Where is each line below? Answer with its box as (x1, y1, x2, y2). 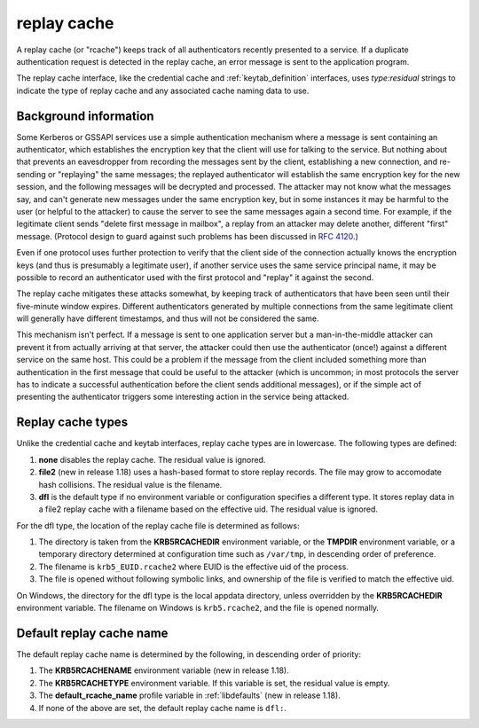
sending (16, 168, 46, 179)
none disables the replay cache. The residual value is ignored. (38, 454, 266, 465)
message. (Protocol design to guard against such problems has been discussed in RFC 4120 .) (16, 231, 358, 241)
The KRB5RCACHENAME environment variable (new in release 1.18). (38, 665, 289, 676)
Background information (16, 108, 154, 123)
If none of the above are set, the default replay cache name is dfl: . (38, 702, 287, 713)
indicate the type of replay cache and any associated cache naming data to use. (16, 85, 310, 96)
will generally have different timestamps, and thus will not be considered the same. (16, 313, 319, 324)
